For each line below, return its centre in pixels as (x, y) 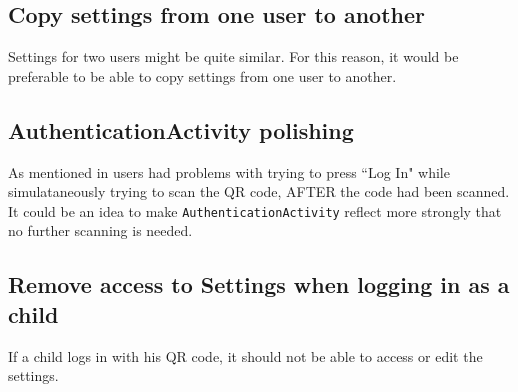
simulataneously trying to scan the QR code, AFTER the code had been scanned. (259, 191)
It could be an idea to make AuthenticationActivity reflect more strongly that (255, 210)
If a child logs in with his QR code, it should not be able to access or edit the (245, 355)
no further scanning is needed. (100, 230)
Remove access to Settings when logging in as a (259, 284)
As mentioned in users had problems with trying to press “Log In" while (229, 171)
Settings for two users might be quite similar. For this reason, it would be (233, 56)
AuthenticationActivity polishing (181, 129)
